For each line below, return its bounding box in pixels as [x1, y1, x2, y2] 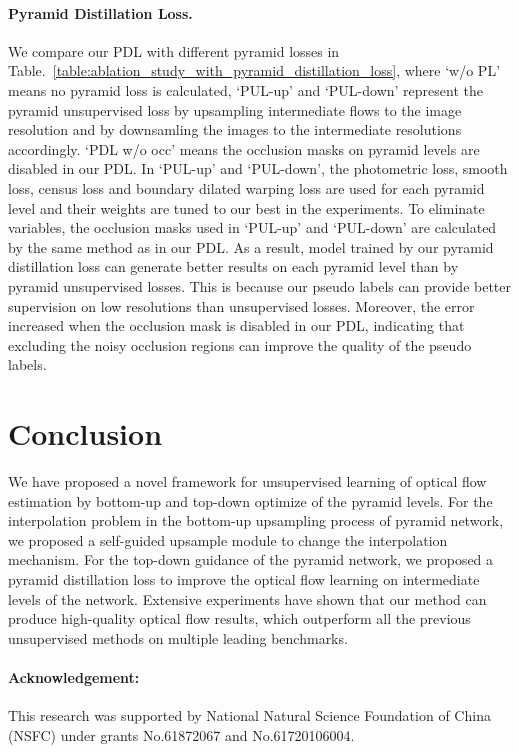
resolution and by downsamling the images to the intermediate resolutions [8, 119, 462, 140]
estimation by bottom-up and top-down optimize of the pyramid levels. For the [8, 490, 493, 511]
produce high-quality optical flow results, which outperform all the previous [8, 608, 471, 629]
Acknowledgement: [8, 666, 140, 687]
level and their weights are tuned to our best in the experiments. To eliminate [8, 197, 485, 218]
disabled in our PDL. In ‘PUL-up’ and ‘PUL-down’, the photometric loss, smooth [8, 158, 508, 179]
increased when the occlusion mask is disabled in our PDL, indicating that [8, 315, 465, 336]
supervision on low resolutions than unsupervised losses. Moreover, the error [8, 295, 475, 316]
